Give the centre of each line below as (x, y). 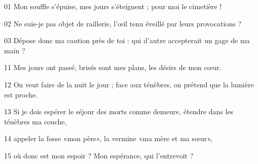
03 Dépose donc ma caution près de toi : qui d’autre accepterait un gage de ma (127, 40)
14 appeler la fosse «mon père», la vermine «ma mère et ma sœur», (108, 138)
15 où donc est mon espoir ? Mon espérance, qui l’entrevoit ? (99, 155)
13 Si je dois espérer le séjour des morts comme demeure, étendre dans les (119, 111)
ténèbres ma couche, (35, 121)
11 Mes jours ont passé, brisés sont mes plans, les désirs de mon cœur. (113, 67)
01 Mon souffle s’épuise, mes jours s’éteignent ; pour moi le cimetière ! (113, 6)
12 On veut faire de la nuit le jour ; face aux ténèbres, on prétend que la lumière (129, 84)
